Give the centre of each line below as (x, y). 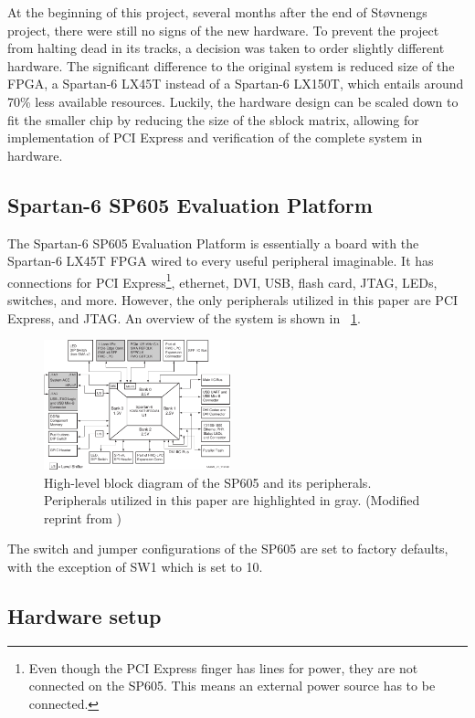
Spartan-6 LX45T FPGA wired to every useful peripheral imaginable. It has (221, 261)
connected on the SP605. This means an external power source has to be (232, 686)
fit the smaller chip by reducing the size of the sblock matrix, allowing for (213, 119)
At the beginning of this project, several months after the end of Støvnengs (217, 12)
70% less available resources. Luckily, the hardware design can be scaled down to (233, 101)
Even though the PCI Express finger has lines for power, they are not (223, 667)
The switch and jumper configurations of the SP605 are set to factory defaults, (228, 549)
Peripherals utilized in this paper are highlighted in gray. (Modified (232, 500)
